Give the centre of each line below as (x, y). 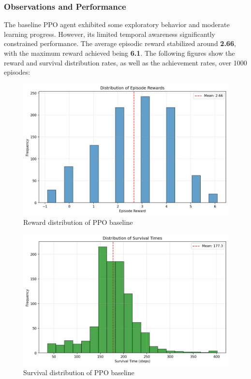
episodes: (17, 72)
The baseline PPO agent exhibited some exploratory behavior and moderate (117, 24)
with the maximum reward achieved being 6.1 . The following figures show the (119, 53)
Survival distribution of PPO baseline (79, 372)
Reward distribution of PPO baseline (78, 222)
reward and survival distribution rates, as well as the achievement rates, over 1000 (125, 62)
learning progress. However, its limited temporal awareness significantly (110, 34)
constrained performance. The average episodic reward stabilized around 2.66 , (120, 43)
